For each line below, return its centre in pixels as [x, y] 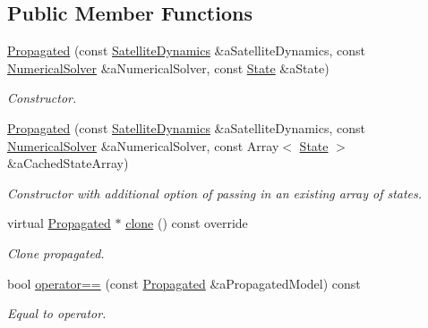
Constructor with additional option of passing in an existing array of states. [215, 193]
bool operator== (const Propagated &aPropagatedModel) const [184, 283]
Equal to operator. [57, 313]
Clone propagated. [56, 252]
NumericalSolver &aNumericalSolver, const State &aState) [168, 67]
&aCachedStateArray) [68, 163]
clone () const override [187, 223]
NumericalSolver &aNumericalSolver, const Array [143, 145]
